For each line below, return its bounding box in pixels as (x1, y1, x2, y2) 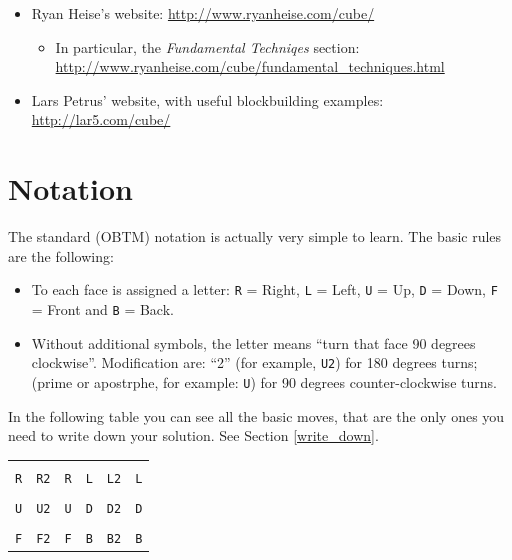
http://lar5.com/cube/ (31, 109, 171, 130)
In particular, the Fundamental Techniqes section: (55, 36, 360, 57)
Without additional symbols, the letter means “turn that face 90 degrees (31, 332, 476, 353)
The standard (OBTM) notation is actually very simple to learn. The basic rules (8, 226, 502, 247)
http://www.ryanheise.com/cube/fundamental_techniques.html (55, 56, 445, 77)
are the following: (8, 245, 114, 266)
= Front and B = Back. (31, 298, 174, 319)
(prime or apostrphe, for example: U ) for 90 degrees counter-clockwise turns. (31, 371, 497, 392)
